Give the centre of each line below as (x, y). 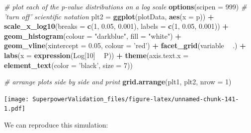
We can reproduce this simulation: (56, 125)
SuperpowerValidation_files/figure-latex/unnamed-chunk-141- (136, 99)
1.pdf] (15, 109)
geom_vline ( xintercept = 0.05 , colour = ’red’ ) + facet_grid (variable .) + (125, 45)
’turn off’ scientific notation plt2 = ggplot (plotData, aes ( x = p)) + (109, 16)
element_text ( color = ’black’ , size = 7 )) (68, 65)
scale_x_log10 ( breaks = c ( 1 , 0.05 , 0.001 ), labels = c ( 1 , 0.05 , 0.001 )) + (116, 26)
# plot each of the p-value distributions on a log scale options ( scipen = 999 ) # (125, 6)
